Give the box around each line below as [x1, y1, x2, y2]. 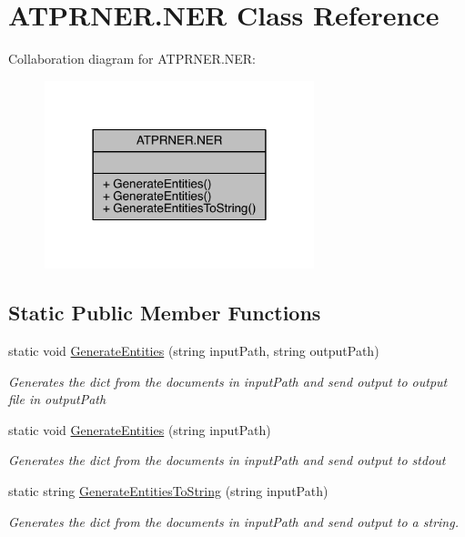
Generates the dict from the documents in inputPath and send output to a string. [8, 512, 459, 531]
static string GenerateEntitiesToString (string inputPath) [8, 481, 329, 500]
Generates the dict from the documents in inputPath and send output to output [8, 371, 448, 390]
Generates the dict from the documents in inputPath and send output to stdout [8, 451, 446, 470]
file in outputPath [8, 390, 106, 409]
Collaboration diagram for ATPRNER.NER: [8, 49, 257, 68]
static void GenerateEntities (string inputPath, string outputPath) [8, 341, 379, 360]
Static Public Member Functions [8, 299, 321, 327]
